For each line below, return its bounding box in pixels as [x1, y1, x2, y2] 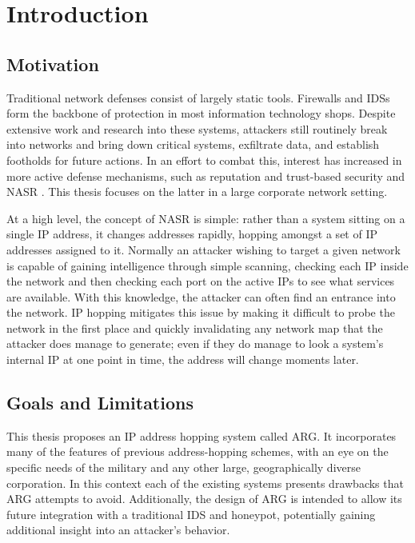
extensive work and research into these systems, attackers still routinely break [6, 120, 388, 137]
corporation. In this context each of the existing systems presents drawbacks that [6, 474, 404, 491]
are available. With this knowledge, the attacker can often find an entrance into [6, 288, 396, 305]
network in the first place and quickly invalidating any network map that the [6, 319, 383, 336]
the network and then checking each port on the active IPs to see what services [6, 273, 395, 289]
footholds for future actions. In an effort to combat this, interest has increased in [6, 151, 402, 168]
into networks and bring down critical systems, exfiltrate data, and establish [6, 136, 380, 153]
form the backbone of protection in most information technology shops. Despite [6, 105, 396, 122]
